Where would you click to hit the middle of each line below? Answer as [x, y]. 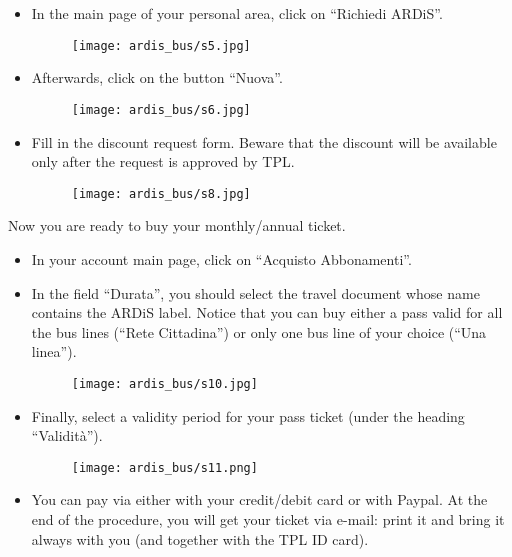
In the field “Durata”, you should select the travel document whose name [255, 292]
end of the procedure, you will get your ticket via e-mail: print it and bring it [268, 519]
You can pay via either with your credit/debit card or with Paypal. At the [259, 499]
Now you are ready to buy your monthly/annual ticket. [177, 225]
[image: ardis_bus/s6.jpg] [161, 109]
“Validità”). [67, 435]
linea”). [54, 351]
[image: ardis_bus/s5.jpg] [161, 45]
